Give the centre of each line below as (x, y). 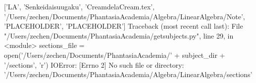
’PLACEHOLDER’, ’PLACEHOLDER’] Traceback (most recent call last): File (124, 26)
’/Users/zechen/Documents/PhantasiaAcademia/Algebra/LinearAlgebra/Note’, (125, 16)
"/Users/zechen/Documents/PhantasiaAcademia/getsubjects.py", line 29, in (119, 35)
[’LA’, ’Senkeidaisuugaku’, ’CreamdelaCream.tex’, (79, 6)
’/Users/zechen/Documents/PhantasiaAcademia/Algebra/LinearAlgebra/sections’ (128, 74)
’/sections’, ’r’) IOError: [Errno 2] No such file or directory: (94, 64)
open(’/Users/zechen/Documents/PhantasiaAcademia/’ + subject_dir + (115, 55)
